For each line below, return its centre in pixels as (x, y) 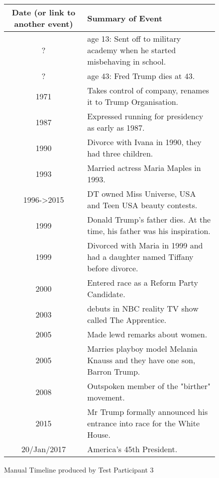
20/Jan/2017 (44, 449)
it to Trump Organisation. (133, 102)
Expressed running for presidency (145, 116)
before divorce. (113, 268)
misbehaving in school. (127, 61)
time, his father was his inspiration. (149, 231)
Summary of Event (125, 18)
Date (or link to (44, 12)
